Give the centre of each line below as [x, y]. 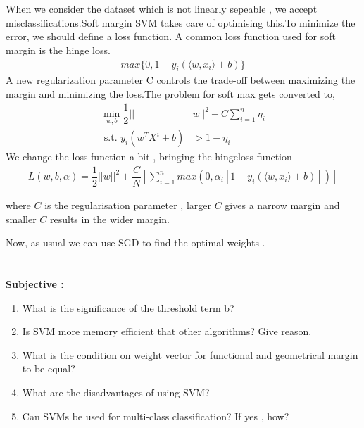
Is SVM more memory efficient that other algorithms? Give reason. [167, 331]
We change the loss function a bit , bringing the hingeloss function [149, 157]
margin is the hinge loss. [58, 50]
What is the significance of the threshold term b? [128, 307]
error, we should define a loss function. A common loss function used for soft [171, 36]
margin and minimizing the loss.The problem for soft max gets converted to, [170, 93]
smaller [21, 219]
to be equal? [49, 369]
